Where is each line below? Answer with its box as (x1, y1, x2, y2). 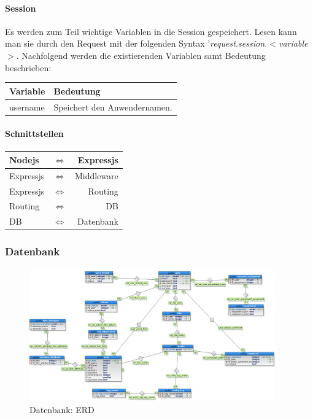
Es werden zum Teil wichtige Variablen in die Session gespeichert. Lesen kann (5, 25, 297, 37)
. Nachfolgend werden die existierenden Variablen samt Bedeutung (16, 48, 266, 61)
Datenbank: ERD (29, 403, 95, 416)
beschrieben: (5, 61, 52, 74)
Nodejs (9, 153, 39, 166)
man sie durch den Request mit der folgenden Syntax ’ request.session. (5, 37, 268, 50)
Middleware (74, 169, 118, 182)
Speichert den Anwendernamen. (53, 100, 172, 113)
